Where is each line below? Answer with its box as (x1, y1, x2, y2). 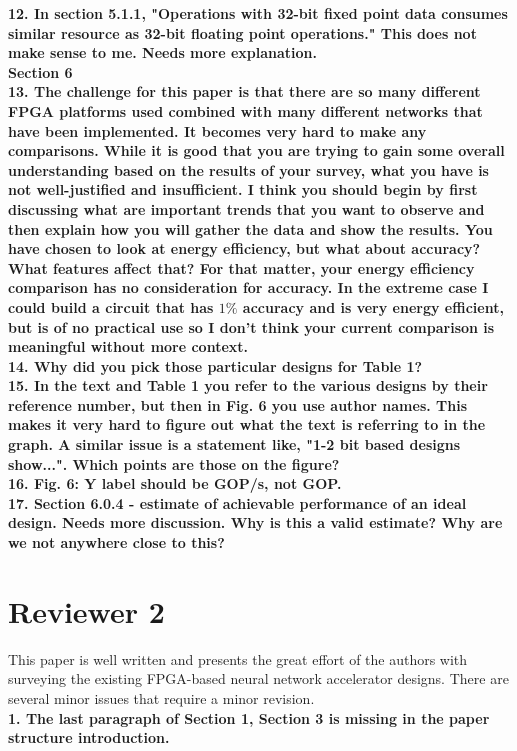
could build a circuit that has (8, 296, 214, 317)
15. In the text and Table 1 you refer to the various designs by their (8, 375, 488, 396)
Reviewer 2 (8, 590, 165, 631)
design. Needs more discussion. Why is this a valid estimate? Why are (8, 512, 503, 533)
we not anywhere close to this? (8, 532, 225, 553)
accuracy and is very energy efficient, (242, 296, 504, 317)
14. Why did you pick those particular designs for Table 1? (8, 355, 423, 376)
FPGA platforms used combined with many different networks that (8, 100, 483, 121)
